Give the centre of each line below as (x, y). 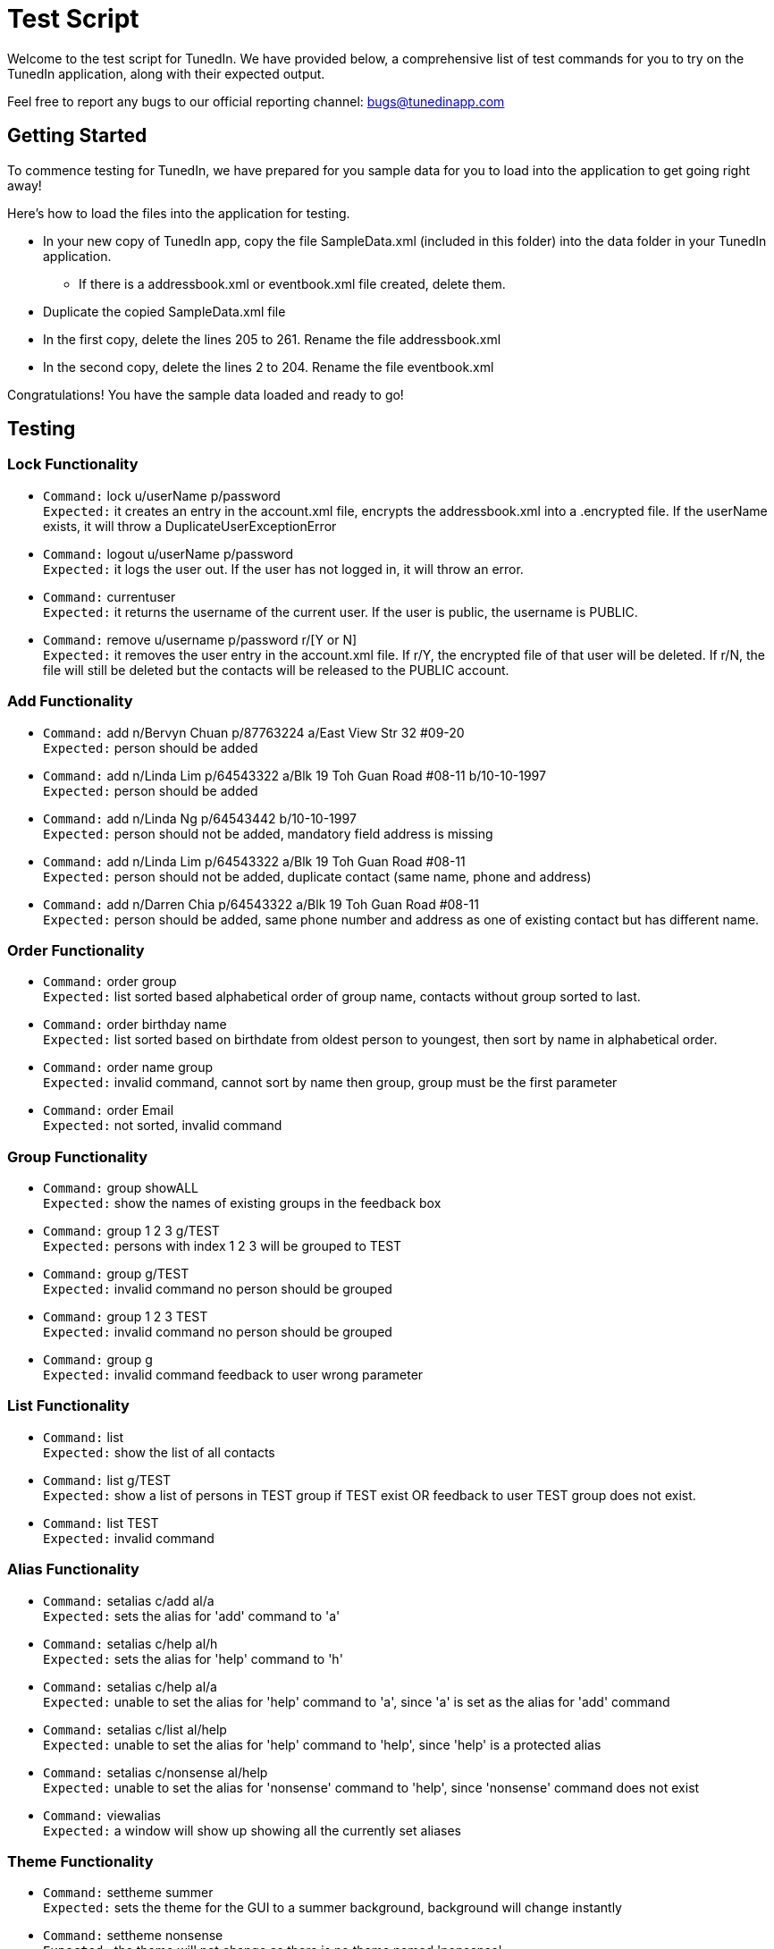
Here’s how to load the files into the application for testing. (179, 213)
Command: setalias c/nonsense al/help (156, 1772)
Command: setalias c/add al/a (129, 1600)
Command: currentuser (109, 596)
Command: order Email (109, 1110)
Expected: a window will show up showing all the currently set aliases (252, 1830)
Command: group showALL (121, 1188)
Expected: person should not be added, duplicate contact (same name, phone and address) (317, 876)
